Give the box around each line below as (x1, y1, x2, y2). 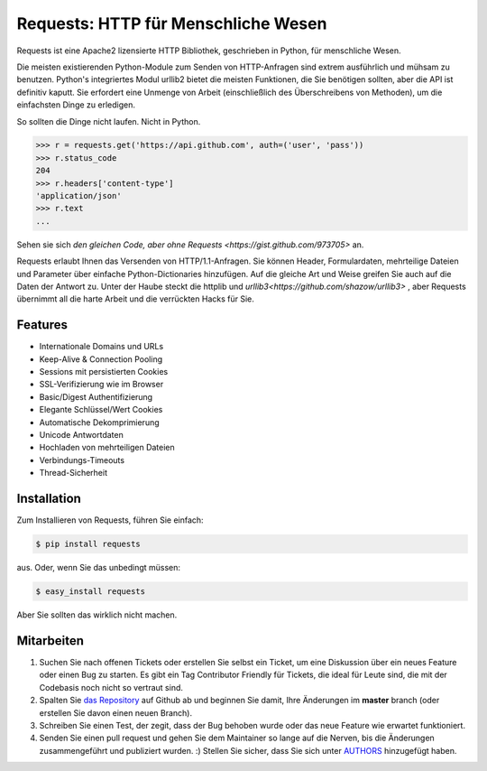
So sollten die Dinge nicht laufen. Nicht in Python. (16, 116, 201, 126)
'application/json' (35, 190, 122, 201)
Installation (16, 491, 81, 506)
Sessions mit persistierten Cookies (39, 367, 169, 377)
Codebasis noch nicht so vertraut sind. (39, 682, 184, 692)
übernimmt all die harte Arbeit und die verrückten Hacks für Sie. (16, 293, 254, 304)
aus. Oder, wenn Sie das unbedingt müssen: (16, 562, 180, 573)
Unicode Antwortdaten (39, 430, 124, 441)
